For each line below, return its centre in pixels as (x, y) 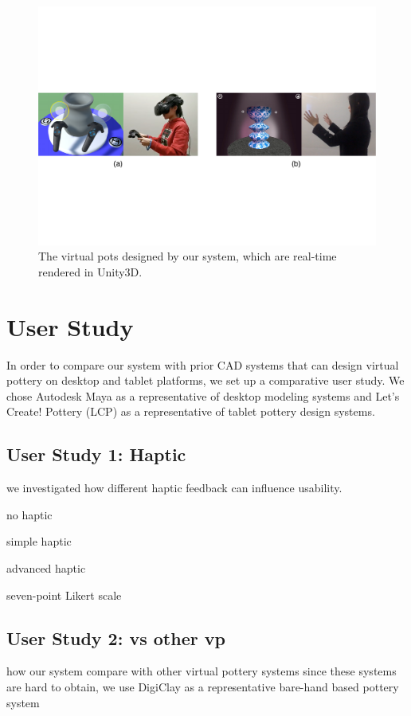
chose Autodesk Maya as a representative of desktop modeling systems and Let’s (203, 395)
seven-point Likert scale (64, 595)
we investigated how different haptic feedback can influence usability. (174, 488)
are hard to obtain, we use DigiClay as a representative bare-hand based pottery (203, 686)
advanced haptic (46, 567)
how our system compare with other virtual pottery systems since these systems (202, 671)
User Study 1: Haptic (96, 454)
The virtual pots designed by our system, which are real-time (188, 256)
